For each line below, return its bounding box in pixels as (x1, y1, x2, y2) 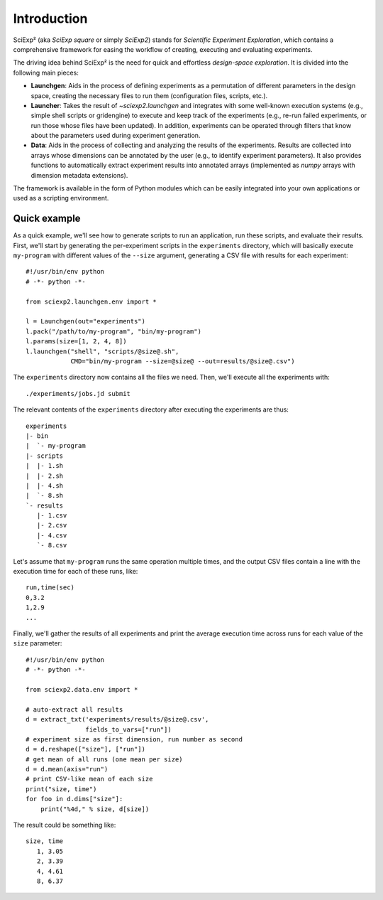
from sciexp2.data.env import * (26, 685, 138, 693)
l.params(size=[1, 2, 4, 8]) (26, 338, 127, 345)
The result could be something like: (13, 821, 116, 830)
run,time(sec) (26, 584, 74, 591)
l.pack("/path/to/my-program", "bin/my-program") (26, 327, 202, 336)
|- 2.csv (36, 521, 67, 530)
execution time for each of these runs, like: (13, 567, 138, 576)
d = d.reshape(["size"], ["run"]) (26, 745, 145, 754)
